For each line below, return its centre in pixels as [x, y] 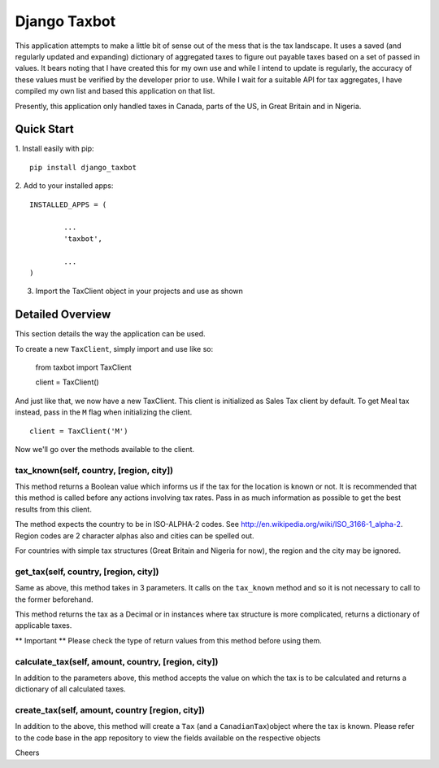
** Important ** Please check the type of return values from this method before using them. [168, 640]
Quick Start [44, 129]
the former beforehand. [54, 599]
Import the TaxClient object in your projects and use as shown [139, 291]
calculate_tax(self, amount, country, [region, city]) [117, 661]
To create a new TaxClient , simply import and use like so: [114, 349]
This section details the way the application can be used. [111, 334]
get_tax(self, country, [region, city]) [87, 572]
